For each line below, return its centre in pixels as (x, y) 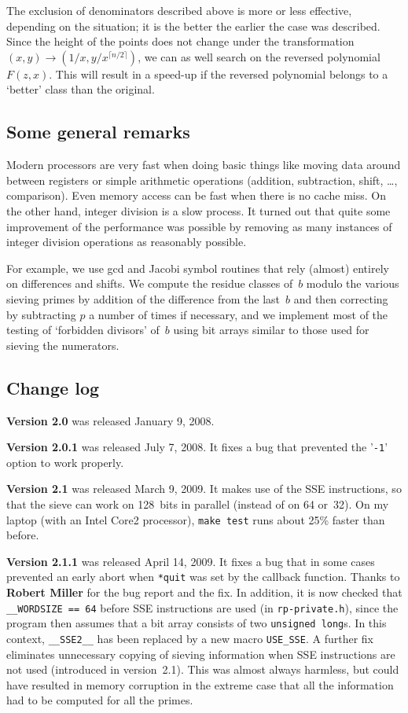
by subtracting (41, 314)
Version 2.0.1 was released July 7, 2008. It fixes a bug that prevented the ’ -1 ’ (197, 447)
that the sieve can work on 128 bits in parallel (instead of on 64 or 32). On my (198, 504)
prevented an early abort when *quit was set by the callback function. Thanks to (203, 577)
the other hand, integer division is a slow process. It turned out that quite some (198, 210)
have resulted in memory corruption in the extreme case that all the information (200, 684)
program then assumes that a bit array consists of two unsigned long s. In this (197, 623)
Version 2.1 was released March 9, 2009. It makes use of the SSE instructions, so (204, 489)
